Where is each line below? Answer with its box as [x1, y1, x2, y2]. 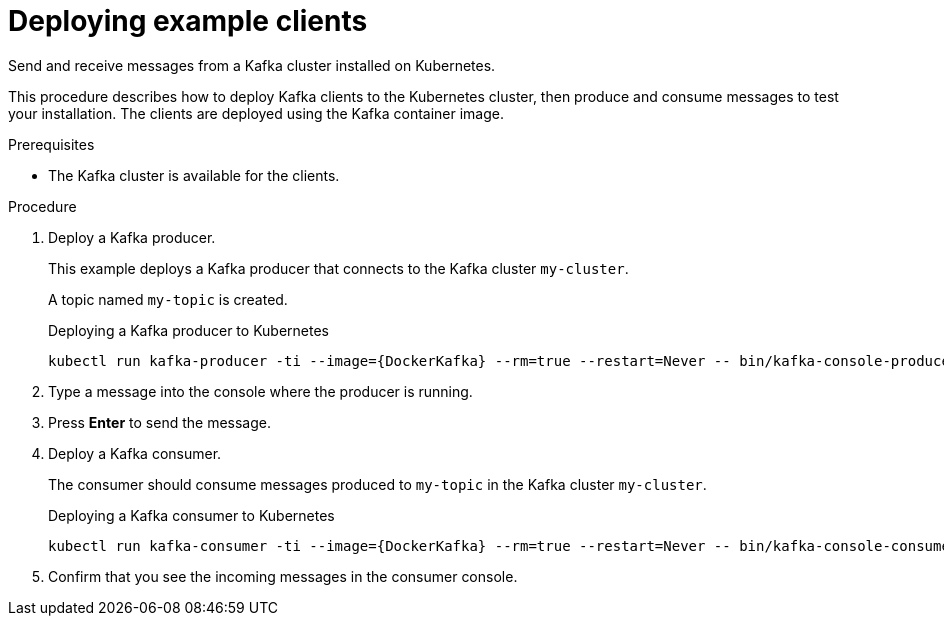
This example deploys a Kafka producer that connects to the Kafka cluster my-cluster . [48, 259, 629, 277]
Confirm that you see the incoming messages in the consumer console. [48, 567, 518, 585]
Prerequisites [8, 135, 95, 153]
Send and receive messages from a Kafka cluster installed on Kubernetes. [8, 56, 496, 74]
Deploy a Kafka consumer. [48, 444, 222, 462]
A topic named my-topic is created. [48, 290, 288, 308]
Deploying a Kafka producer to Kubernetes [48, 321, 329, 339]
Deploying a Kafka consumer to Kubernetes [48, 506, 335, 524]
